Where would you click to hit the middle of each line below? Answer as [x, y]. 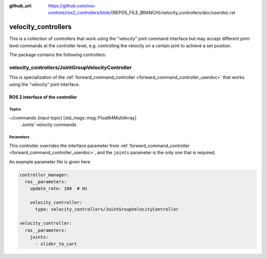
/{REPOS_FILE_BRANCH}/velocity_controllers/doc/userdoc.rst [173, 13]
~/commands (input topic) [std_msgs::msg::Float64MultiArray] [73, 118]
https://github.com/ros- [72, 6]
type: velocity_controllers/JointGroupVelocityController [107, 209]
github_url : [21, 6]
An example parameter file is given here [50, 161]
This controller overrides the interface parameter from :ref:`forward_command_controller [99, 146]
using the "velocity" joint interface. [44, 84]
